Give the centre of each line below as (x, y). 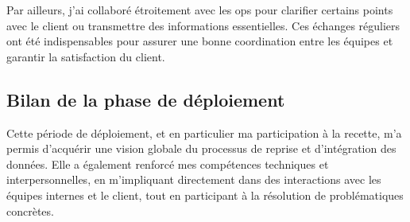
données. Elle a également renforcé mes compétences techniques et (168, 164)
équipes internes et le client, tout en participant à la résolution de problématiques (205, 195)
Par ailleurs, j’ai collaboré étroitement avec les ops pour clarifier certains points (200, 10)
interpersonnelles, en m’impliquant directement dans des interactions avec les (194, 179)
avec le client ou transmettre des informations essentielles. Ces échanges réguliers (203, 25)
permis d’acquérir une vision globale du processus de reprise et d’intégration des (201, 148)
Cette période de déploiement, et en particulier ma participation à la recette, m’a (204, 132)
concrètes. (30, 210)
